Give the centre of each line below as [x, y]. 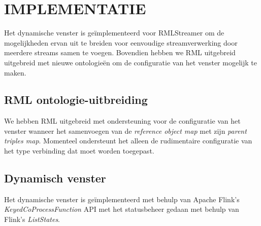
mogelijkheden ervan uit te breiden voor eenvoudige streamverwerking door [121, 42]
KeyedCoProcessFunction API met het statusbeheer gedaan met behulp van [122, 209]
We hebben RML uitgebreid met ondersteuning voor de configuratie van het [122, 121]
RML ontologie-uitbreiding [76, 100]
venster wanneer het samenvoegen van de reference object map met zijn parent [125, 130]
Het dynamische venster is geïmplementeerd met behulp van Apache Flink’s [122, 199]
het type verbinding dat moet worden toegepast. [79, 151]
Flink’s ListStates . [32, 219]
